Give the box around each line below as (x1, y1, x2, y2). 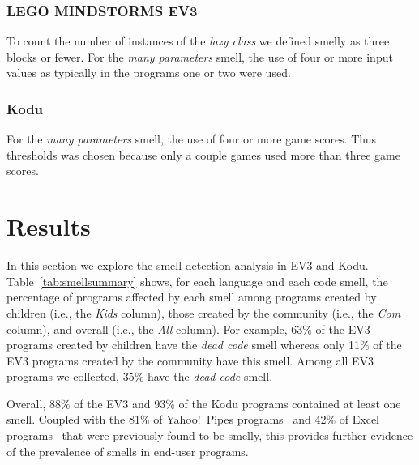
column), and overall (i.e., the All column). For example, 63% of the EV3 (6, 320, 370, 337)
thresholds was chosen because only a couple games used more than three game (6, 146, 400, 163)
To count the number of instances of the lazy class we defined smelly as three (6, 32, 390, 49)
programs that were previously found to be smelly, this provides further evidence (6, 427, 413, 444)
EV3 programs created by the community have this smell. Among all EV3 (6, 352, 374, 369)
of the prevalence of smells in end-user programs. (6, 442, 249, 459)
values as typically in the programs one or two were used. (6, 64, 291, 81)
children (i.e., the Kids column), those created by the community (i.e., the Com (6, 304, 401, 321)
